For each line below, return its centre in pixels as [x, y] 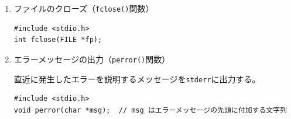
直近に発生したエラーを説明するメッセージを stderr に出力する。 [137, 78]
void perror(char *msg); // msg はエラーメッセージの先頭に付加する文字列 [150, 110]
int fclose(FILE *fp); [58, 40]
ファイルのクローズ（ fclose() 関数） [84, 8]
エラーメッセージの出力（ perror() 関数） [92, 59]
